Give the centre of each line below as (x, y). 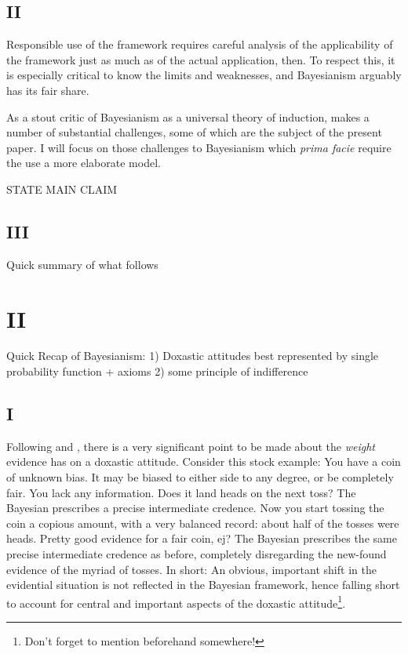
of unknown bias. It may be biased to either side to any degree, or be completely (200, 477)
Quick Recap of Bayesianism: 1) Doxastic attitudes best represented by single (193, 356)
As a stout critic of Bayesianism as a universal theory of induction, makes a (188, 116)
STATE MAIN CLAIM (62, 189)
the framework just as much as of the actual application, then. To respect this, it (201, 59)
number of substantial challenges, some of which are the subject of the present (194, 132)
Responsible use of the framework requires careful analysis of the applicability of (200, 44)
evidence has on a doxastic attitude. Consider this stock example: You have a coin (204, 461)
